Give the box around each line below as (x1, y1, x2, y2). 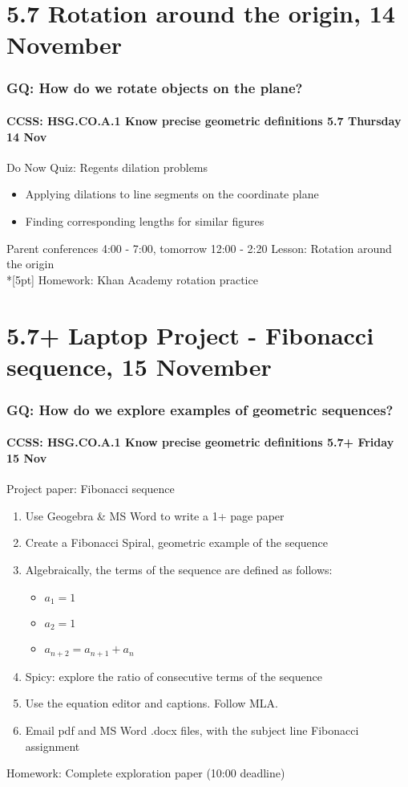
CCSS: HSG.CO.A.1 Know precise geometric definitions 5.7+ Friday (6, 434, 394, 451)
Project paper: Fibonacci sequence (6, 480, 175, 497)
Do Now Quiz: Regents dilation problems (6, 158, 208, 175)
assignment (25, 737, 80, 754)
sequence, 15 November (6, 349, 272, 382)
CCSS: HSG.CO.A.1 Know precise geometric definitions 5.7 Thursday (6, 112, 402, 128)
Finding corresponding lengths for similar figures (25, 212, 265, 229)
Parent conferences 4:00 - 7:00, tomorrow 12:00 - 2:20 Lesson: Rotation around (6, 239, 392, 256)
